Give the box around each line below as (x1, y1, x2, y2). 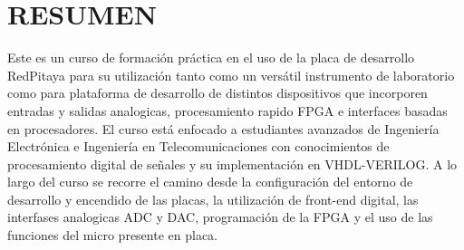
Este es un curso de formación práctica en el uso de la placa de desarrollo (7, 48, 415, 67)
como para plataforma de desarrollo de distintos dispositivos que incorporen (7, 83, 428, 102)
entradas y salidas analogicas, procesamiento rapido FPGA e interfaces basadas (7, 101, 448, 120)
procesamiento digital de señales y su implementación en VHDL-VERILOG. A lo (7, 154, 458, 173)
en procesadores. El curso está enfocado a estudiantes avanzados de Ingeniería (7, 119, 440, 138)
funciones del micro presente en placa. (7, 226, 217, 245)
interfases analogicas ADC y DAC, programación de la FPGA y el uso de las (7, 207, 433, 226)
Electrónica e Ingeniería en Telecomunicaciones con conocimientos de (7, 137, 390, 156)
